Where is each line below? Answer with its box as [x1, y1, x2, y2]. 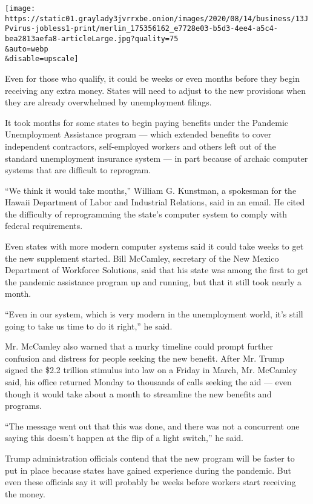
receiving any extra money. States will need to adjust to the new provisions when [5, 84, 306, 96]
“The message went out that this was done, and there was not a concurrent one [5, 419, 300, 432]
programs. [5, 399, 42, 412]
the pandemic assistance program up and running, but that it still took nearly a [5, 275, 302, 288]
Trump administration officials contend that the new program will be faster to [5, 451, 295, 464]
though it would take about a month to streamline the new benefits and [5, 387, 272, 400]
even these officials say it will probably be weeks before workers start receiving [5, 476, 296, 488]
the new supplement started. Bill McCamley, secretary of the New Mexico [5, 251, 279, 264]
